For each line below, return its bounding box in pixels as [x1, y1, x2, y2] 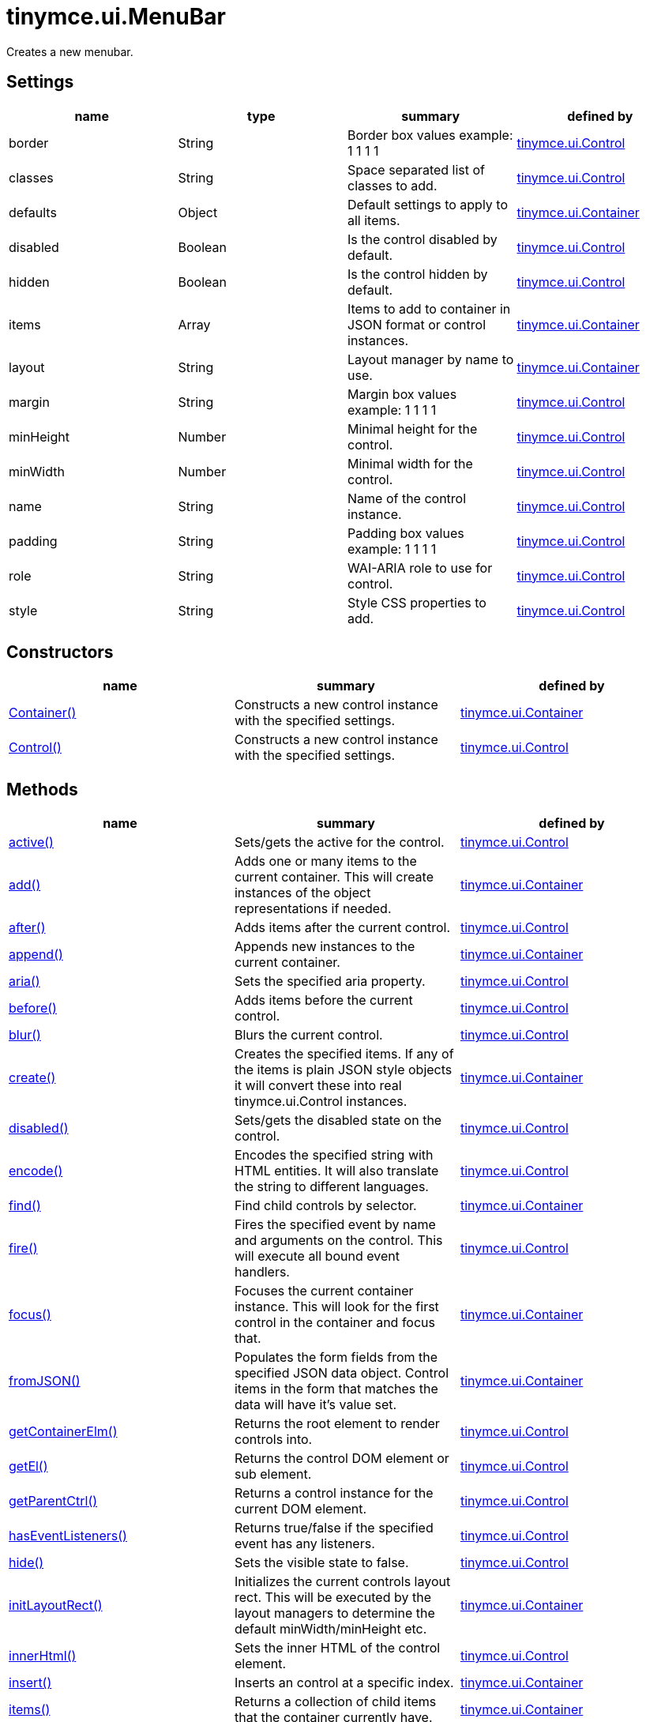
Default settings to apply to [347, 196, 509, 212]
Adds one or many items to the [234, 853, 417, 870]
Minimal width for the [347, 455, 473, 472]
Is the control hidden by [347, 265, 488, 282]
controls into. [234, 1431, 313, 1448]
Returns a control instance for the [234, 1485, 434, 1502]
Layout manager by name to [347, 351, 514, 367]
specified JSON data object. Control [234, 1365, 449, 1382]
